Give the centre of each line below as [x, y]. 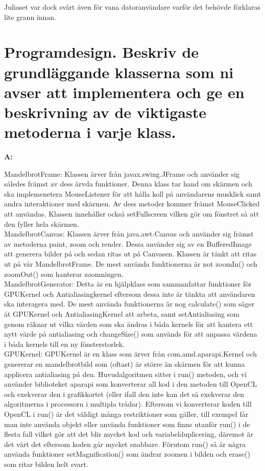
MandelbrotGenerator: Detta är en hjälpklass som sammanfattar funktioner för [128, 284]
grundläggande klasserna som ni [119, 72]
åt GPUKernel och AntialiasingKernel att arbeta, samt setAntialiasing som [122, 313]
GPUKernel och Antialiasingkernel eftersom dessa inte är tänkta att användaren [130, 293]
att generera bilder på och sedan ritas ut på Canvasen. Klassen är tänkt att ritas [130, 254]
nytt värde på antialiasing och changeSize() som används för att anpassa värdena [131, 334]
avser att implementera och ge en [124, 92]
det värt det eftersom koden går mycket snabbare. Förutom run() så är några [125, 444]
